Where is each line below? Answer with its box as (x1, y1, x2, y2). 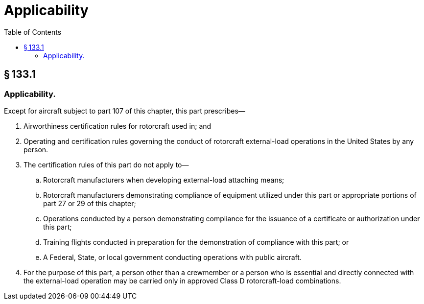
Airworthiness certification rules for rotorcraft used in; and (24, 121, 212, 130)
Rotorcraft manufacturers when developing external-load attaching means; (43, 175, 284, 184)
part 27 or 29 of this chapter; (43, 199, 136, 208)
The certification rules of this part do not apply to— (24, 160, 189, 169)
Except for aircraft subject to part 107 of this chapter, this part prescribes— (4, 106, 245, 115)
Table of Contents (4, 27, 62, 36)
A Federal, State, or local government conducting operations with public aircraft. (43, 253, 302, 261)
